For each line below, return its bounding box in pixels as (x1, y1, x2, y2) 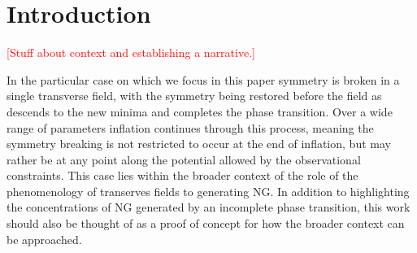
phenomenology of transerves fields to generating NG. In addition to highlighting (7, 182, 410, 199)
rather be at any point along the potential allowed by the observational (7, 150, 361, 168)
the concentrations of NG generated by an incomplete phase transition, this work (7, 198, 410, 216)
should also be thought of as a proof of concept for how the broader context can (7, 215, 405, 232)
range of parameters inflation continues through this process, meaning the (7, 119, 374, 136)
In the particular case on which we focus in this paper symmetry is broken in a (7, 71, 400, 88)
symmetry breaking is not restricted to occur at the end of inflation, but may (7, 135, 391, 152)
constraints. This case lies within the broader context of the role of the (7, 167, 358, 184)
